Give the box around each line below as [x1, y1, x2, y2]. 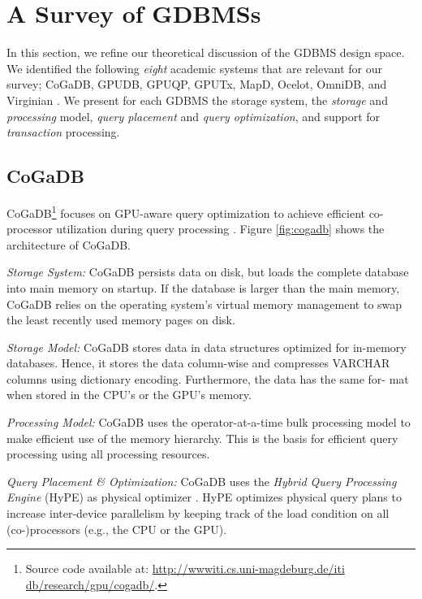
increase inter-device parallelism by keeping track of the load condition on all [6, 505, 390, 522]
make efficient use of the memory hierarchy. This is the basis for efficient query [6, 429, 398, 446]
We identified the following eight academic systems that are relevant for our [6, 59, 382, 76]
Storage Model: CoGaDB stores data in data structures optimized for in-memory [6, 338, 407, 355]
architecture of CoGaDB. [6, 236, 131, 253]
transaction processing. [6, 124, 120, 141]
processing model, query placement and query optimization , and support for [6, 107, 381, 124]
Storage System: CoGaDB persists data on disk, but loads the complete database [6, 263, 409, 280]
